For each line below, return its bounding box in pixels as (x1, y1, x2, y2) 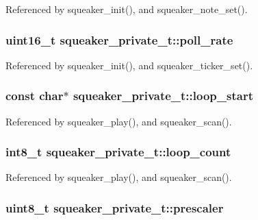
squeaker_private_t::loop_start (73, 87, 253, 104)
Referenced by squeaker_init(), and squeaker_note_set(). (5, 2, 248, 16)
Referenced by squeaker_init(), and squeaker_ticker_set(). (5, 58, 253, 72)
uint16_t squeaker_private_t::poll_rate (5, 31, 233, 48)
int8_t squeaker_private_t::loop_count (5, 143, 231, 160)
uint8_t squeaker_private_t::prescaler (5, 199, 224, 216)
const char (5, 87, 64, 104)
